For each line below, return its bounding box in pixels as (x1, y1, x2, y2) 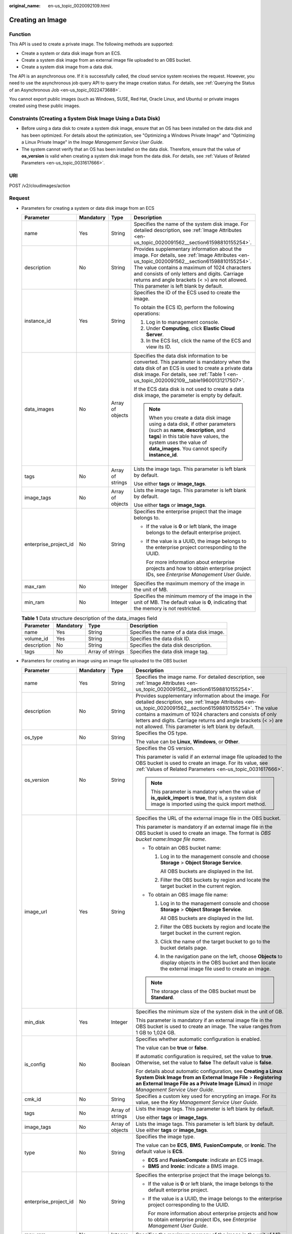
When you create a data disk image (149, 415, 231, 422)
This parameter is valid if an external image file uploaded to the (135, 753, 283, 760)
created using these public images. (9, 103, 81, 109)
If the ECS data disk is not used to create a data (133, 386, 244, 392)
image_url (24, 908, 47, 915)
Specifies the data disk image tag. (130, 648, 209, 655)
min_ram (24, 599, 44, 606)
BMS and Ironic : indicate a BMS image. (148, 1162, 239, 1169)
